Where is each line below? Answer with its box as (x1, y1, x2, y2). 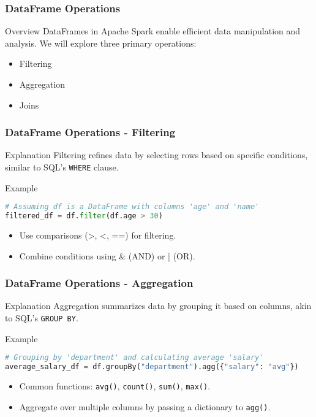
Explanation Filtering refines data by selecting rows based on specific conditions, (5, 148, 308, 161)
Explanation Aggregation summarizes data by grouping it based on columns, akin (5, 299, 312, 312)
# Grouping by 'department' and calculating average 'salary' (5, 353, 264, 362)
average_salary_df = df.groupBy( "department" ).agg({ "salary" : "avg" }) (5, 362, 299, 372)
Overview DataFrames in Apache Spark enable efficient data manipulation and (5, 25, 301, 37)
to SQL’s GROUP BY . (5, 312, 78, 324)
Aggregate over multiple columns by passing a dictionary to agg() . (19, 400, 271, 413)
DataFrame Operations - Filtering (5, 124, 176, 140)
